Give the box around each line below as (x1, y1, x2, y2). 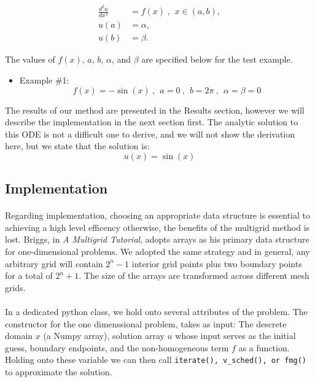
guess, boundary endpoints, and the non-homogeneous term (5, 341, 229, 354)
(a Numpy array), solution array (43, 329, 165, 342)
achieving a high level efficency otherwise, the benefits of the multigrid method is (5, 220, 310, 233)
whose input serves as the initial (175, 329, 296, 342)
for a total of (5, 269, 53, 282)
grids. (5, 281, 26, 294)
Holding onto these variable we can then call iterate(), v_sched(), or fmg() (5, 353, 306, 366)
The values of (5, 53, 55, 66)
